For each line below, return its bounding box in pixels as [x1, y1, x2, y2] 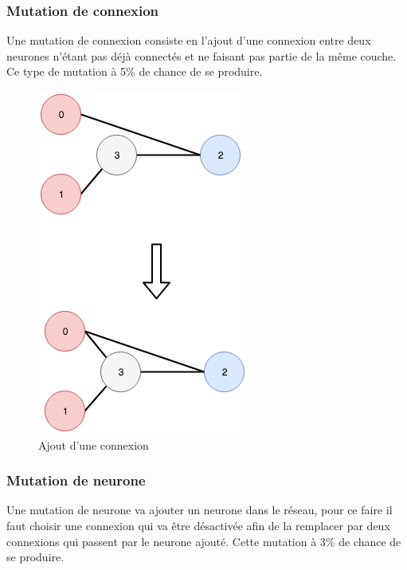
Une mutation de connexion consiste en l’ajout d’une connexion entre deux [6, 32, 371, 49]
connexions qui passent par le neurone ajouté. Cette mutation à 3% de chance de [6, 533, 401, 549]
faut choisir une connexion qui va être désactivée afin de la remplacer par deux [6, 517, 390, 533]
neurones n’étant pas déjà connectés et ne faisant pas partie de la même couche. [6, 47, 397, 64]
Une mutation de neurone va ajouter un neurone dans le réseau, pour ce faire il [6, 501, 393, 518]
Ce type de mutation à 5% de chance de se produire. [6, 63, 263, 80]
